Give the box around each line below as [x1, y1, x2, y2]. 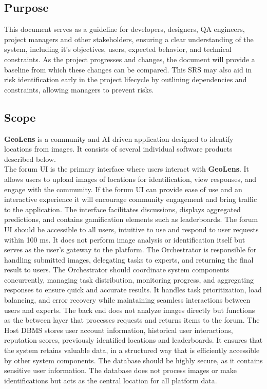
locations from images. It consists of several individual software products [4, 143, 233, 154]
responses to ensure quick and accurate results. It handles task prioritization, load [4, 284, 262, 295]
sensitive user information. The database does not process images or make [4, 365, 237, 376]
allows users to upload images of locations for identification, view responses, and [4, 173, 257, 184]
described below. [4, 153, 56, 164]
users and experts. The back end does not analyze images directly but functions [4, 304, 255, 315]
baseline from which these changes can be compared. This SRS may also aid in [4, 64, 252, 75]
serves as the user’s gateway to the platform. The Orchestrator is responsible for [4, 244, 257, 255]
